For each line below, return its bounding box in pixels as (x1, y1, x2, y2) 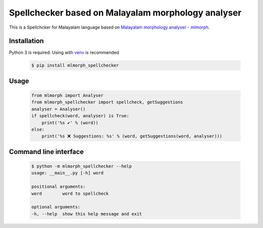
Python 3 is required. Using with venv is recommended (9, 50, 119, 55)
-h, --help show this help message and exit (31, 211, 142, 216)
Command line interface (9, 147, 84, 156)
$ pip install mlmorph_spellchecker (31, 63, 119, 68)
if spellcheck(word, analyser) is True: (31, 113, 129, 119)
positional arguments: (31, 184, 86, 190)
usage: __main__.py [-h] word (31, 170, 104, 176)
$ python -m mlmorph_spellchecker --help (31, 163, 132, 169)
